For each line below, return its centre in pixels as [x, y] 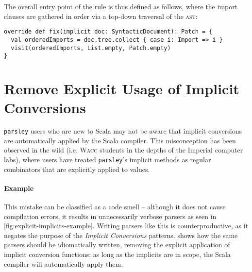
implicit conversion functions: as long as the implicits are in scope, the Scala [117, 254]
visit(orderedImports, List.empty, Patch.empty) [91, 48]
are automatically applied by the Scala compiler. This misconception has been [120, 140]
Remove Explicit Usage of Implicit [122, 88]
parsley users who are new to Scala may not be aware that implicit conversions [123, 131]
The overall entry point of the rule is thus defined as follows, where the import [121, 6]
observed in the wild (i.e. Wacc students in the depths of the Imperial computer [124, 150]
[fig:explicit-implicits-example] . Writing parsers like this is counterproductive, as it [126, 226]
